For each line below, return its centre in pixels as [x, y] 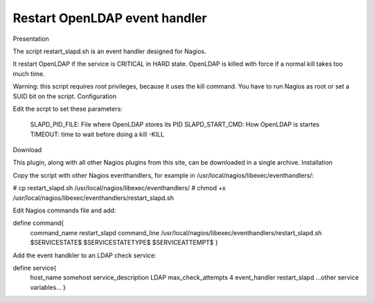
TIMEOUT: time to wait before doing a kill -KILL [97, 134]
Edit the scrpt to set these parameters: [68, 109]
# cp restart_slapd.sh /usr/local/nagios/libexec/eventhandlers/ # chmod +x [119, 188]
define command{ [38, 223]
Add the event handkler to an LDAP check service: [85, 255]
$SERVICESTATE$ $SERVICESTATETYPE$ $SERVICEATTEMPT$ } [124, 243]
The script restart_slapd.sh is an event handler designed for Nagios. [110, 51]
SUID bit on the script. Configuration [65, 96]
